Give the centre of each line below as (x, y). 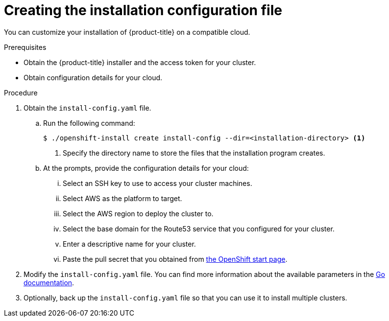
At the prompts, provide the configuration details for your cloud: (146, 168)
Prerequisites (25, 47)
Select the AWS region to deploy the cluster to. (138, 213)
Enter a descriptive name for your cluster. (129, 244)
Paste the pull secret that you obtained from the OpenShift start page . (175, 259)
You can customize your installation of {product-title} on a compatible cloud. (127, 32)
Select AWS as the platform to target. (122, 198)
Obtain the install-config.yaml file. (87, 108)
